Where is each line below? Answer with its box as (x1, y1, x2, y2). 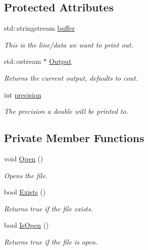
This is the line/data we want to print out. (4, 39, 134, 50)
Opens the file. (4, 170, 48, 180)
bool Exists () (4, 187, 46, 197)
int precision (4, 89, 42, 100)
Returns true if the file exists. (4, 203, 93, 213)
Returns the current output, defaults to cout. (4, 72, 138, 83)
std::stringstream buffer (4, 23, 75, 33)
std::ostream (4, 56, 41, 66)
